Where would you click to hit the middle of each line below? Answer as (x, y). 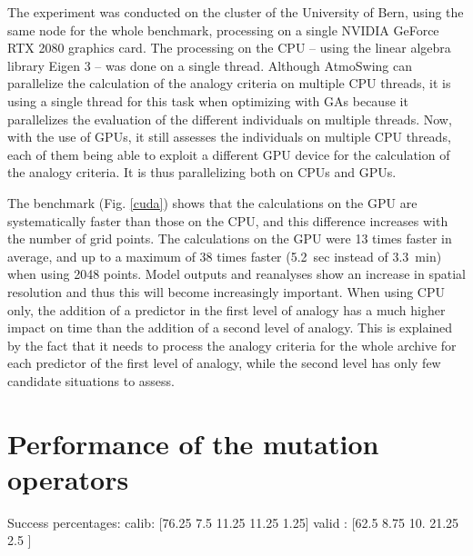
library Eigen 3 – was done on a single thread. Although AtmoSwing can (210, 65)
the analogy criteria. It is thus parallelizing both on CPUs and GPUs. (202, 172)
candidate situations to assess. (91, 380)
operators (68, 478)
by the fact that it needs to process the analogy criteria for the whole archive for (232, 345)
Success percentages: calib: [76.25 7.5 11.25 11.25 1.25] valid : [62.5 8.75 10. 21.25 (233, 522)
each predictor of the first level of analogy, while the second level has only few (224, 363)
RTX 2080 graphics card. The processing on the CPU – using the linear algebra (229, 48)
